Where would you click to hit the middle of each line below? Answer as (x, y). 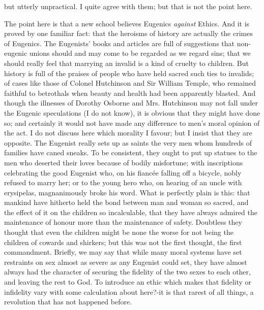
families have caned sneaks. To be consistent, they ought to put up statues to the (131, 152)
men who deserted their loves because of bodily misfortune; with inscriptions (124, 162)
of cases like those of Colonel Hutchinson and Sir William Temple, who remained (130, 83)
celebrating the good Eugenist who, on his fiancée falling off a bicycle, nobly (123, 172)
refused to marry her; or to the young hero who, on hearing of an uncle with (123, 182)
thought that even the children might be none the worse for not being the (119, 232)
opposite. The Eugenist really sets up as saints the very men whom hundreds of (128, 142)
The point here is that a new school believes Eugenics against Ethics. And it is (127, 23)
